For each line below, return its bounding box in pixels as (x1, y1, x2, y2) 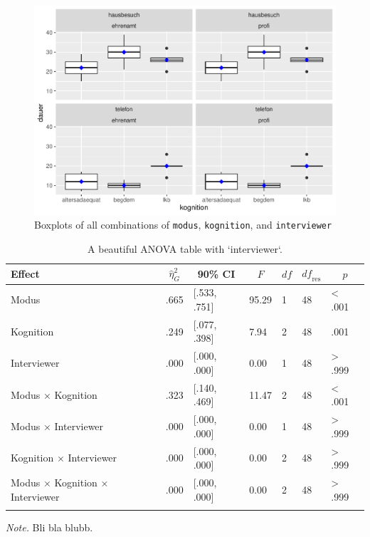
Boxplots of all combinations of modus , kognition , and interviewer (34, 217, 332, 232)
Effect (11, 266, 40, 281)
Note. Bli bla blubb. (6, 519, 93, 534)
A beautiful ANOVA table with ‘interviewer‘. (88, 241, 282, 256)
